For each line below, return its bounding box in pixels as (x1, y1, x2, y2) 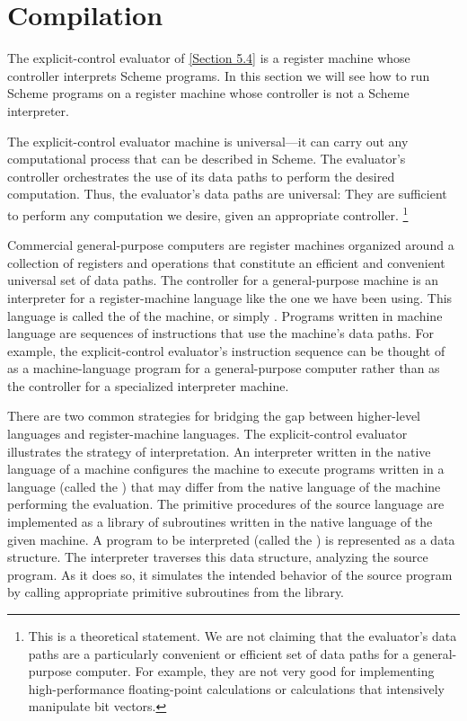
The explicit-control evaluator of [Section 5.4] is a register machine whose (7, 49, 410, 67)
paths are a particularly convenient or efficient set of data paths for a (28, 644, 410, 663)
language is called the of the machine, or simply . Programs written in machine (7, 306, 443, 325)
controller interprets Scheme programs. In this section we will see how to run (7, 66, 430, 85)
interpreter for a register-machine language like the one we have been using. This (7, 288, 453, 307)
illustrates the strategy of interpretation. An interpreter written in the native (7, 441, 431, 460)
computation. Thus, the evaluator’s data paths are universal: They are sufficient (7, 184, 447, 203)
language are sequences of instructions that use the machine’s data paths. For (7, 324, 434, 343)
